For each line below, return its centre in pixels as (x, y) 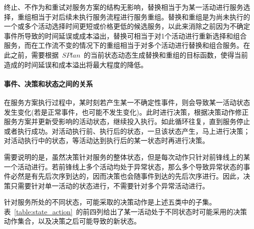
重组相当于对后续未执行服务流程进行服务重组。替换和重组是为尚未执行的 (134, 16)
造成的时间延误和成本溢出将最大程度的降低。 (76, 64)
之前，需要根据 (34, 54)
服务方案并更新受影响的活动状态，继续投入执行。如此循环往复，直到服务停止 (127, 121)
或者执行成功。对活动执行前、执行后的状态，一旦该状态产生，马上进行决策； (127, 131)
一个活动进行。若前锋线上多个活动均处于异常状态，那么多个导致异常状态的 (124, 166)
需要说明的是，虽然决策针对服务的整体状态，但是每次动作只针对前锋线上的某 (127, 156)
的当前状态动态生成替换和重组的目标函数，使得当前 (166, 54)
